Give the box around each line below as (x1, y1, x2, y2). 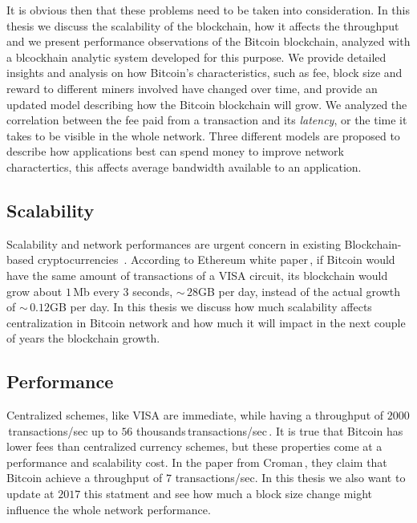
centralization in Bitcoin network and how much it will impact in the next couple (6, 314, 406, 330)
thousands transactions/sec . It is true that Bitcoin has (136, 422, 403, 439)
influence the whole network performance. (6, 501, 211, 517)
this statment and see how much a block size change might (83, 485, 373, 502)
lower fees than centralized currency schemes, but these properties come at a (6, 438, 383, 455)
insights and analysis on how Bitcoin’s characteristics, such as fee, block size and (6, 64, 403, 81)
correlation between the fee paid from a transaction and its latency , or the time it (6, 111, 407, 128)
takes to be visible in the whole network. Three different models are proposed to (6, 127, 400, 144)
